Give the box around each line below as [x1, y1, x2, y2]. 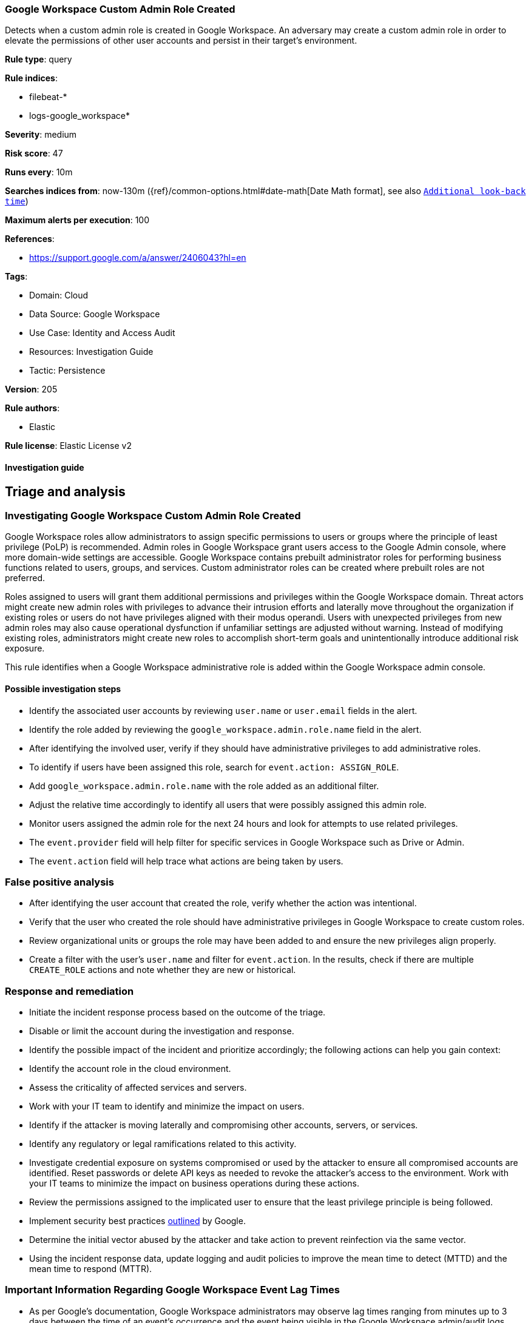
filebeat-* [29, 92, 67, 103]
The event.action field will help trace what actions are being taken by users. [29, 855, 343, 866]
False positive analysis [5, 875, 114, 888]
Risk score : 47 [5, 148, 63, 159]
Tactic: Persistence [29, 365, 106, 376]
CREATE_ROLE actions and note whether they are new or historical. [29, 964, 296, 975]
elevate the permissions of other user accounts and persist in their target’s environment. [5, 35, 357, 46]
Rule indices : [5, 73, 58, 84]
